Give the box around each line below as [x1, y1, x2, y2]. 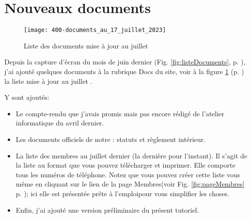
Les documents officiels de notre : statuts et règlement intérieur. [16, 134, 205, 144]
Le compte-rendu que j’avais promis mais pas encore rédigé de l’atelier [16, 108, 224, 118]
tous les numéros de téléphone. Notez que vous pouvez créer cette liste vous [16, 169, 240, 179]
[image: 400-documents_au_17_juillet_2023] [24, 27, 166, 34]
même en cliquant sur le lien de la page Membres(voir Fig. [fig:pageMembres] [16, 179, 245, 189]
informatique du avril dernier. [16, 118, 104, 128]
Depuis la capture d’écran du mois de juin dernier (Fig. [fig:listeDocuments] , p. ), [4, 57, 246, 67]
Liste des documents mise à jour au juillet [24, 40, 148, 50]
